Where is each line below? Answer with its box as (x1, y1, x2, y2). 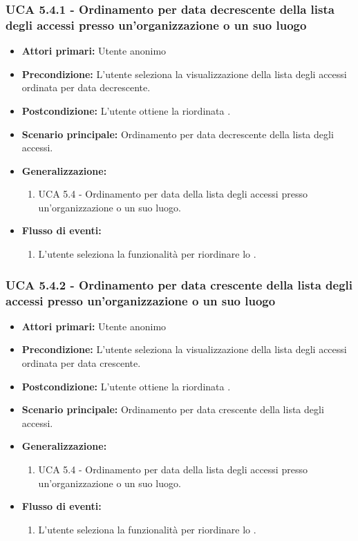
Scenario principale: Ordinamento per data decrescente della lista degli (21, 126, 334, 141)
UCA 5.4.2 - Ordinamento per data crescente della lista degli (6, 276, 353, 293)
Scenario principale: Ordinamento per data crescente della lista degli (21, 402, 324, 417)
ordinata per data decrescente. (21, 80, 151, 95)
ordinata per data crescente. (21, 356, 141, 370)
